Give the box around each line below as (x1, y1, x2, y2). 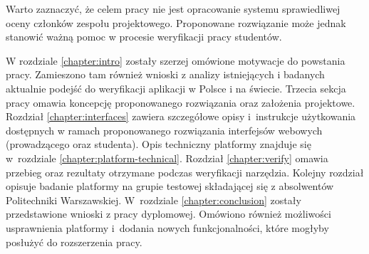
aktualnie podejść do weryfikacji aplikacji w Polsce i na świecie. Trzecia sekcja (6, 80, 346, 95)
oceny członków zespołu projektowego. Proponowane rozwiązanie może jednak (6, 15, 346, 30)
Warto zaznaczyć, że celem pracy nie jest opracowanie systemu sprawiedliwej (6, 1, 341, 16)
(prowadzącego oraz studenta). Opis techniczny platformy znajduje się (6, 137, 311, 152)
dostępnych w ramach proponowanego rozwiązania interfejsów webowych (6, 122, 323, 137)
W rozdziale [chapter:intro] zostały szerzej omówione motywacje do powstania (6, 53, 345, 68)
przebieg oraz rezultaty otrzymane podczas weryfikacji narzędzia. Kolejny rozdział (6, 164, 364, 179)
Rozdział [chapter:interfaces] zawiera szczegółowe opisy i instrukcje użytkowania (6, 109, 356, 124)
